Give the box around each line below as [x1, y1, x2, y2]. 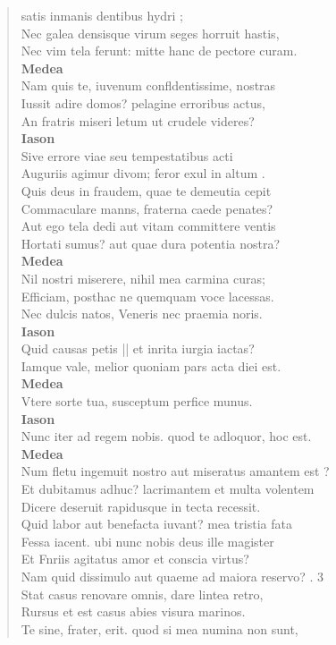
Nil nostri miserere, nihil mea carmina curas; [21, 268, 265, 287]
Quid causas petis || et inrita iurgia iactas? [21, 339, 255, 358]
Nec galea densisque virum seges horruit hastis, [21, 23, 280, 42]
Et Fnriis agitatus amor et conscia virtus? [21, 549, 249, 568]
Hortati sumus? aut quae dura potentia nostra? [21, 233, 281, 252]
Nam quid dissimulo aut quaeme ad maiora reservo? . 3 [21, 567, 324, 585]
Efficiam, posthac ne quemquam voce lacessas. [21, 286, 274, 305]
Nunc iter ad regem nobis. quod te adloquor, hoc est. [21, 427, 312, 446]
